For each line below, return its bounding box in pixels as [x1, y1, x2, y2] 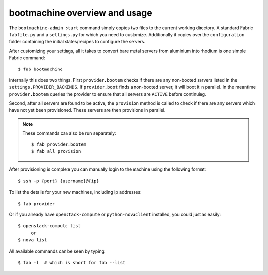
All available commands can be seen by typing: [9, 248, 106, 254]
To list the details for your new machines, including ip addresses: [9, 189, 142, 195]
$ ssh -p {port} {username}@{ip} [18, 178, 99, 184]
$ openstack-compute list [18, 223, 81, 229]
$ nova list [18, 237, 47, 243]
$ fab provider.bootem [31, 141, 87, 147]
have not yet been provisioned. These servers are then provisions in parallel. [9, 107, 166, 113]
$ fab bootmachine [18, 66, 63, 72]
